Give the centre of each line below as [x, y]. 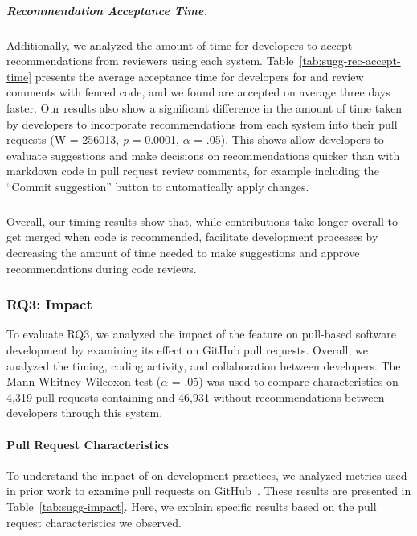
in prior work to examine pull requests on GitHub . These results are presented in [209, 491]
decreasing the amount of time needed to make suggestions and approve [183, 253]
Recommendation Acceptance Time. [107, 10]
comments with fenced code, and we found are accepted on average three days [198, 92]
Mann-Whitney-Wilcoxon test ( [84, 381]
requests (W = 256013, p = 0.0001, [93, 139]
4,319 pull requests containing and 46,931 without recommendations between [196, 397]
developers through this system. [85, 413]
